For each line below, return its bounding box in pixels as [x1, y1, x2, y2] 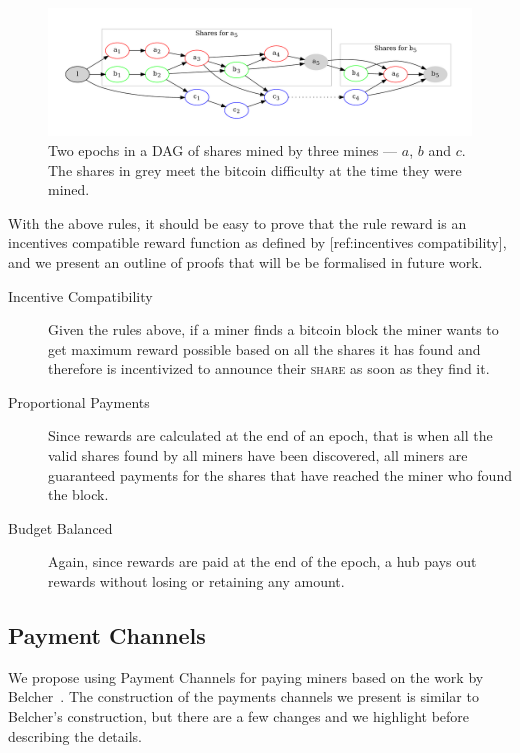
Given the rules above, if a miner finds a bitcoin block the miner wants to [48, 319, 499, 340]
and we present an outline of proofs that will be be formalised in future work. [8, 251, 483, 272]
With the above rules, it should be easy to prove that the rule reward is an [8, 212, 467, 233]
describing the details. [8, 725, 142, 746]
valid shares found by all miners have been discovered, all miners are [48, 445, 468, 466]
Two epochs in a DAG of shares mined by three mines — [48, 139, 398, 160]
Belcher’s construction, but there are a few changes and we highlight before [8, 706, 470, 727]
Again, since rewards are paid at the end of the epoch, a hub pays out [48, 551, 477, 572]
